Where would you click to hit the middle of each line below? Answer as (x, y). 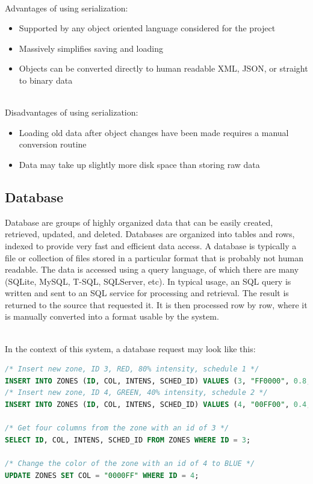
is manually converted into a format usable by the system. (112, 316)
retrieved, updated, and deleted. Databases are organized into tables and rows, (150, 234)
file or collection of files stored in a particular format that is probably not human (154, 257)
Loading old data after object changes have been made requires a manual (154, 132)
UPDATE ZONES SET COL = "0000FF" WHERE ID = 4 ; (102, 475)
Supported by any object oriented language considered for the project (147, 28)
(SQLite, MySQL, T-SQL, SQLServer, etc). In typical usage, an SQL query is (148, 281)
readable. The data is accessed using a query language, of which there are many (152, 269)
